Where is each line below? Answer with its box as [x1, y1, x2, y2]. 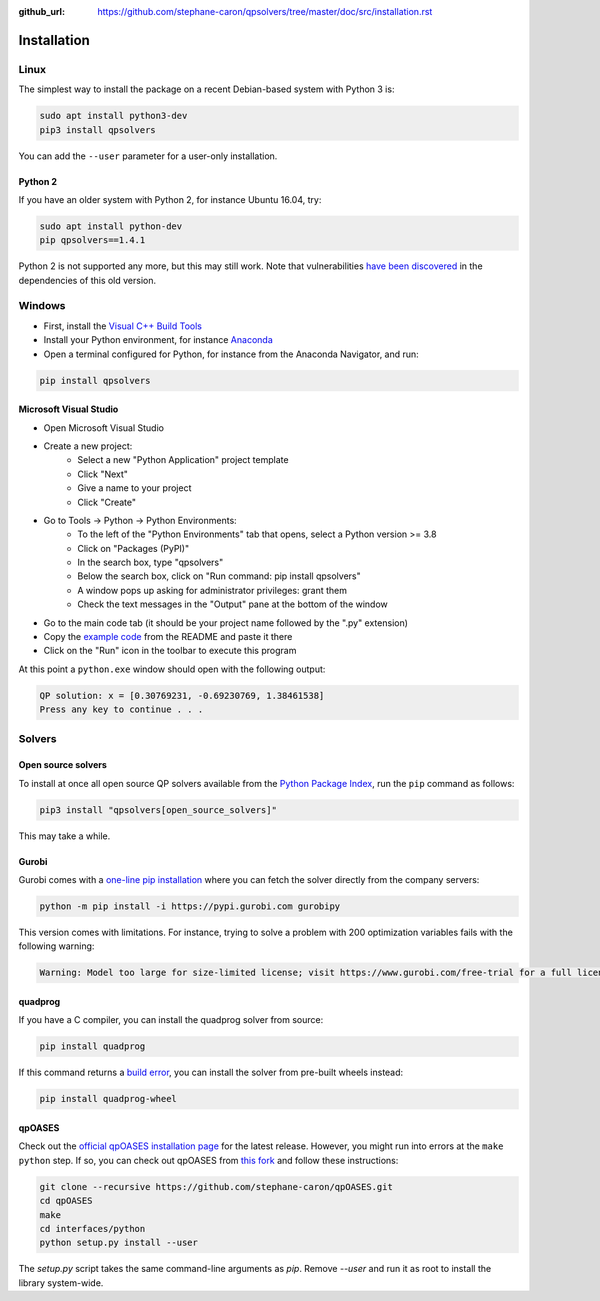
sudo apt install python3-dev [39, 110, 188, 122]
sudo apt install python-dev [39, 220, 183, 232]
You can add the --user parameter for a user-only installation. [18, 150, 278, 162]
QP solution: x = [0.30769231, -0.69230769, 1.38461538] [39, 690, 325, 701]
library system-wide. [18, 1276, 104, 1289]
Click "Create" [77, 496, 137, 508]
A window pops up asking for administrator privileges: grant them [77, 584, 347, 596]
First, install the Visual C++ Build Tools [43, 320, 202, 332]
